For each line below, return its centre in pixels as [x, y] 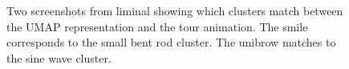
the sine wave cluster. [59, 57]
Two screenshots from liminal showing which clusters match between [175, 10]
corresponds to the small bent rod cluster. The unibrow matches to [171, 42]
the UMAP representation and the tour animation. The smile [157, 26]
